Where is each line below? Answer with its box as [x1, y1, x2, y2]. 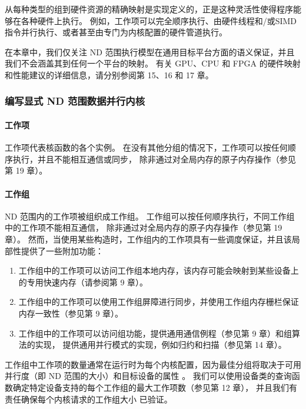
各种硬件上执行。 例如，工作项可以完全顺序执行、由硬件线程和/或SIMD [21, 14, 297, 26]
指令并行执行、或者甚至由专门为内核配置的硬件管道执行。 [5, 26, 227, 38]
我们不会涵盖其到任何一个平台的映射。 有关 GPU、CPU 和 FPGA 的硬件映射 [5, 57, 301, 69]
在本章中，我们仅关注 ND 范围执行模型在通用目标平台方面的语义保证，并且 [5, 45, 295, 58]
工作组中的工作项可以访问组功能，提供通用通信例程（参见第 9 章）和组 [18, 327, 292, 339]
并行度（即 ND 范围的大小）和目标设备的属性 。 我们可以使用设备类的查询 [5, 370, 292, 382]
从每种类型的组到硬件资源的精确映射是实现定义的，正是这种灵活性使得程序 [5, 3, 293, 15]
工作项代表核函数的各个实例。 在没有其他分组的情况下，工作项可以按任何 [5, 141, 288, 154]
